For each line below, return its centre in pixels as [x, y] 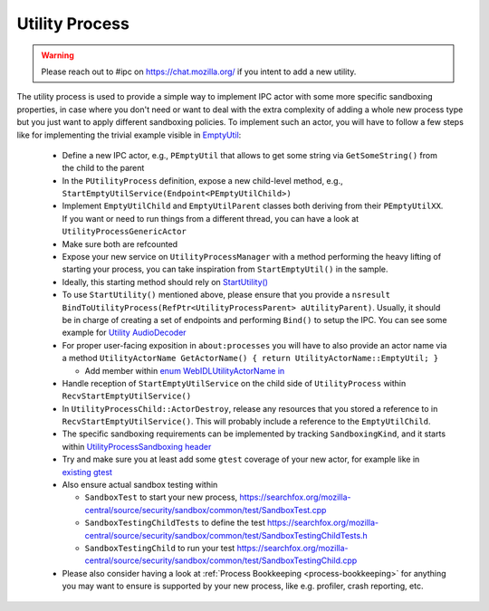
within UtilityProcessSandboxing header [137, 446]
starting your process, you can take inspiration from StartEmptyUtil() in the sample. [225, 269]
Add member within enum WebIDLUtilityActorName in [185, 370]
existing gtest [87, 472]
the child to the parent [103, 168]
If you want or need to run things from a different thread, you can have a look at [211, 218]
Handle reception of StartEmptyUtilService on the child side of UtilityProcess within [234, 383]
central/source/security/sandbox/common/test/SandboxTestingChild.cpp [221, 560]
